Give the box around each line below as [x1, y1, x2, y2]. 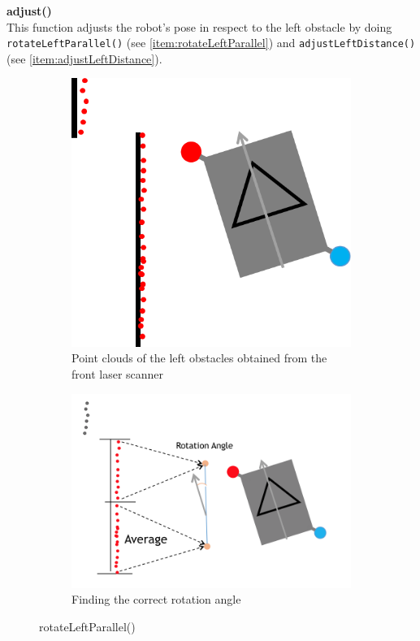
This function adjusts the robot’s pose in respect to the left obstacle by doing [6, 18, 392, 35]
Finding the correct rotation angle [71, 591, 241, 608]
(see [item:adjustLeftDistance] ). [6, 50, 162, 67]
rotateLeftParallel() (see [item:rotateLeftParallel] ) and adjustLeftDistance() [6, 34, 416, 51]
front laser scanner [71, 366, 164, 382]
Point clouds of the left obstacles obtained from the [71, 349, 327, 366]
